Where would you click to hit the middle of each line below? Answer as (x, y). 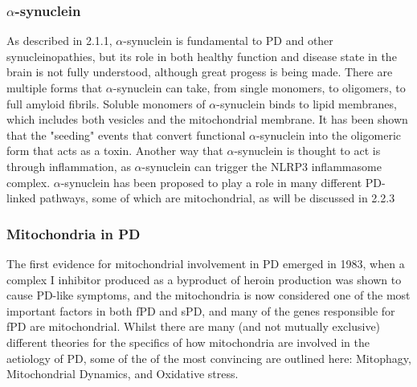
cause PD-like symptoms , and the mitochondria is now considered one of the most (208, 295)
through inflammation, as (69, 166)
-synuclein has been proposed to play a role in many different (211, 182)
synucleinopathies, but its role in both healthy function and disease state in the (202, 56)
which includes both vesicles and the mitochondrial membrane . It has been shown (207, 119)
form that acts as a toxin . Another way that (115, 151)
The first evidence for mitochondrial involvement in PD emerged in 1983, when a (206, 263)
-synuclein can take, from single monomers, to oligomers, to (259, 88)
